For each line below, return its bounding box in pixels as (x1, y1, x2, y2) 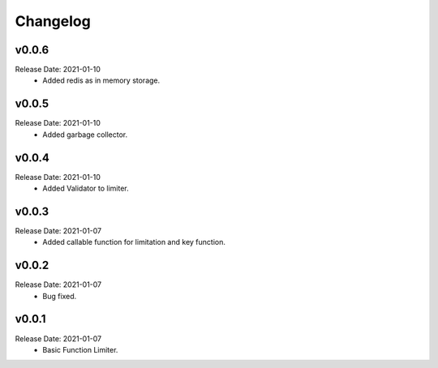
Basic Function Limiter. (42, 344, 118, 354)
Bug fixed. (42, 291, 77, 301)
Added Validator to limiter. (42, 183, 129, 194)
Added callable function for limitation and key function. (42, 237, 226, 247)
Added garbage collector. (42, 130, 128, 139)
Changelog (15, 12, 91, 30)
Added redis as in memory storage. (42, 75, 161, 85)
